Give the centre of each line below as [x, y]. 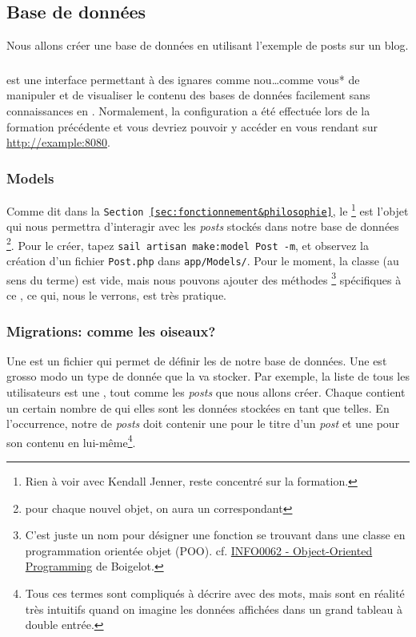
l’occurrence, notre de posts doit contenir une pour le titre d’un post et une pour [203, 423]
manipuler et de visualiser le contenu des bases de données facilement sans [188, 95]
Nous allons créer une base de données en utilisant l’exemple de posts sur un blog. [208, 45]
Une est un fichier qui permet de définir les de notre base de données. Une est [197, 360]
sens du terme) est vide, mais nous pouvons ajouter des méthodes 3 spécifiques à [204, 278]
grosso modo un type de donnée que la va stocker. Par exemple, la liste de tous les [208, 376]
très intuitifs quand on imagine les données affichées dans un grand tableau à [214, 609]
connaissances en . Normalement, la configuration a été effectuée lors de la [188, 110]
